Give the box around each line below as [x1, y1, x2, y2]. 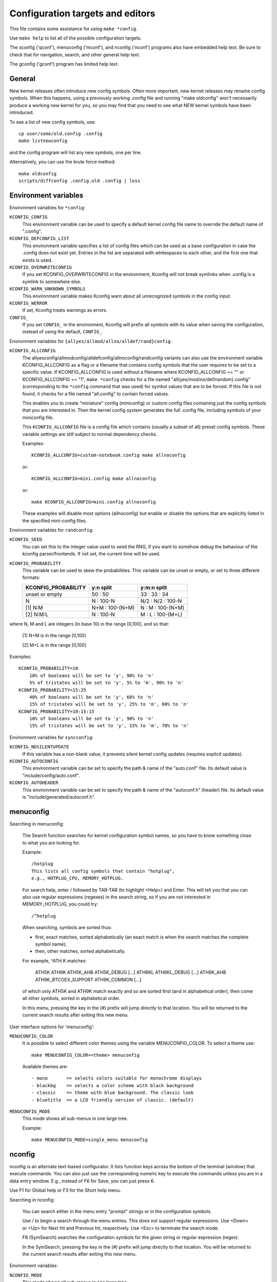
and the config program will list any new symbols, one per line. [9, 149, 142, 155]
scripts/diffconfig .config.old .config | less [18, 177, 141, 184]
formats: [22, 574, 41, 580]
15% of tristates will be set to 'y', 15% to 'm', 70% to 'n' [29, 723, 189, 729]
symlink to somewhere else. [22, 278, 82, 285]
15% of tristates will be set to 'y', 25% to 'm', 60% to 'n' [29, 702, 189, 707]
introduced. [9, 109, 34, 115]
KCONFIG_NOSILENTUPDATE [9, 744, 69, 750]
